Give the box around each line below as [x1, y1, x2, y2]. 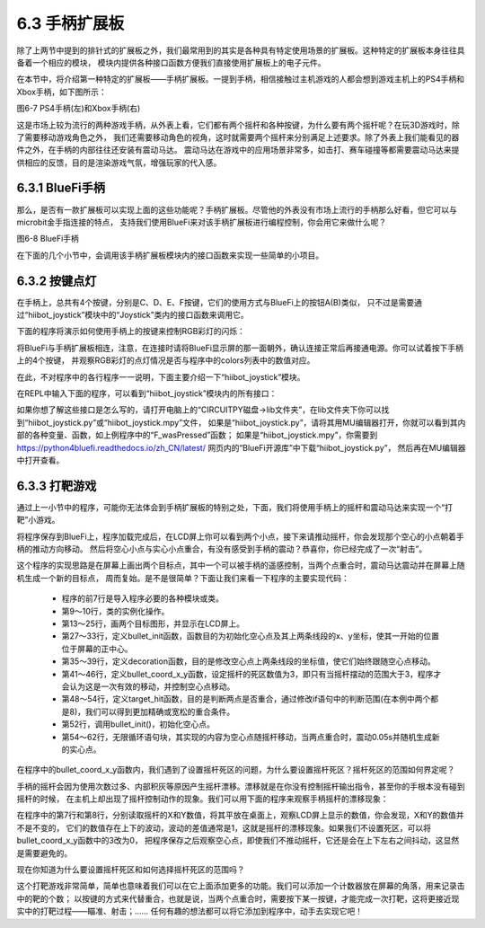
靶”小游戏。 [16, 515, 60, 526]
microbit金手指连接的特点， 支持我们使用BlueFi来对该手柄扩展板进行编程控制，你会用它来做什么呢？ [16, 217, 387, 227]
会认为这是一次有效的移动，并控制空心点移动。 [61, 681, 235, 692]
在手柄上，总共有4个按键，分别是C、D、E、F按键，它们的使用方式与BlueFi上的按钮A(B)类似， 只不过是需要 [16, 296, 415, 307]
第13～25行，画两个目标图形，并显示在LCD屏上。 [61, 618, 245, 629]
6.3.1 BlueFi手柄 [16, 181, 105, 196]
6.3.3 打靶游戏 [16, 478, 97, 493]
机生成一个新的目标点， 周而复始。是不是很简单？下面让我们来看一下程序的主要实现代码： [16, 572, 349, 583]
